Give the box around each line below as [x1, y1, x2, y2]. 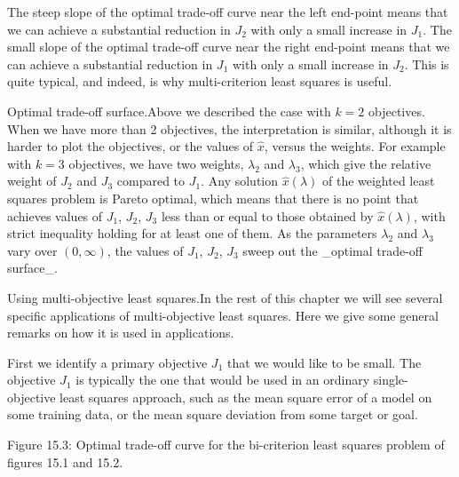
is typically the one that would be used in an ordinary [75, 370, 370, 389]
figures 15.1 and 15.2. [7, 452, 123, 471]
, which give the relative [300, 154, 431, 172]
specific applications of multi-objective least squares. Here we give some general [7, 306, 439, 324]
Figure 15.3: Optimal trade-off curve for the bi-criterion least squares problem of [7, 435, 445, 454]
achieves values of [7, 206, 103, 225]
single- [373, 370, 408, 389]
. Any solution [201, 171, 279, 190]
